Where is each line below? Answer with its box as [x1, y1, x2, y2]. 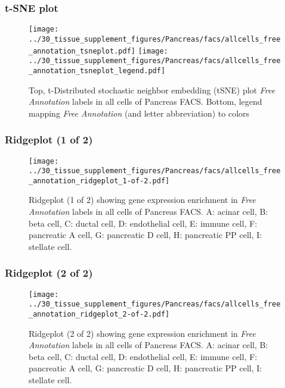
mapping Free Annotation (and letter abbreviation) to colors [29, 107, 250, 119]
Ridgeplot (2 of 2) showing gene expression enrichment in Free [29, 327, 256, 339]
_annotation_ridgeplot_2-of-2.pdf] [29, 309, 170, 318]
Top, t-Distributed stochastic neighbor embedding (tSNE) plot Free [29, 83, 275, 96]
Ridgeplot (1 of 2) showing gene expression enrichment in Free [29, 193, 256, 206]
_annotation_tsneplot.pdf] [29, 46, 135, 55]
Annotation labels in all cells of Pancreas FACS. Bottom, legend [29, 95, 262, 108]
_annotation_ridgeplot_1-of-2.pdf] [29, 176, 170, 185]
